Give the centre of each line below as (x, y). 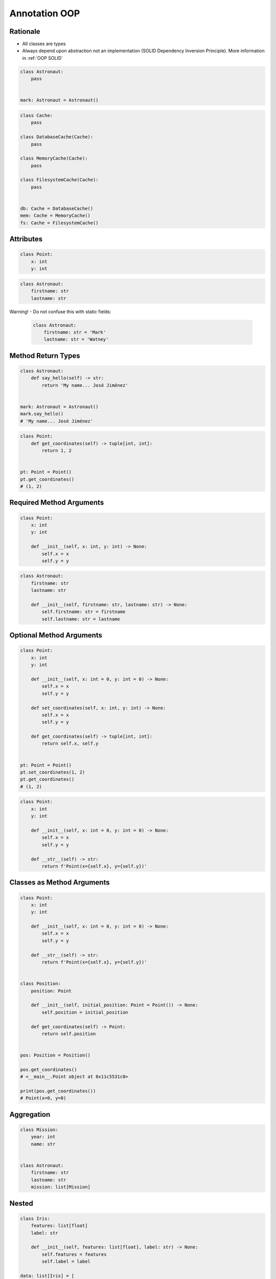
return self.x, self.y (70, 744)
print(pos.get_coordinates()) (58, 1091)
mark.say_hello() (42, 414)
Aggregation (30, 1115)
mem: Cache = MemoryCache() (55, 216)
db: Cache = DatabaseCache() (57, 209)
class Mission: (39, 1130)
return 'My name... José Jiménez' (85, 385)
